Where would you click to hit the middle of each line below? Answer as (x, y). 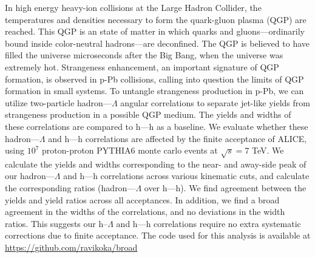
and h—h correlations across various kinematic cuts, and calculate (186, 176)
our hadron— (30, 176)
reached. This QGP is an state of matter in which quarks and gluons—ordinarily (155, 31)
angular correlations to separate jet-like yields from (215, 102)
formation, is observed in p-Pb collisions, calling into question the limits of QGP (154, 79)
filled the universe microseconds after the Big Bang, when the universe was (144, 55)
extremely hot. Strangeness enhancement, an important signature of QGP (142, 66)
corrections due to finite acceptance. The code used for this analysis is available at (158, 235)
